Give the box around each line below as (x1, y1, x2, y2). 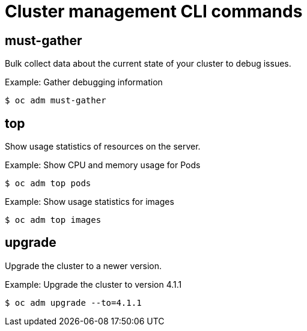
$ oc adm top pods (5, 178, 91, 189)
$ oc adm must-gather (5, 96, 106, 106)
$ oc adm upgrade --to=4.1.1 (5, 297, 142, 308)
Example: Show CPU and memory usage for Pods (5, 160, 201, 171)
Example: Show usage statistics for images (5, 196, 174, 207)
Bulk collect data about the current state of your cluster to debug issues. (5, 58, 291, 69)
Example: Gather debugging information (5, 77, 163, 88)
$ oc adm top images (5, 215, 102, 225)
